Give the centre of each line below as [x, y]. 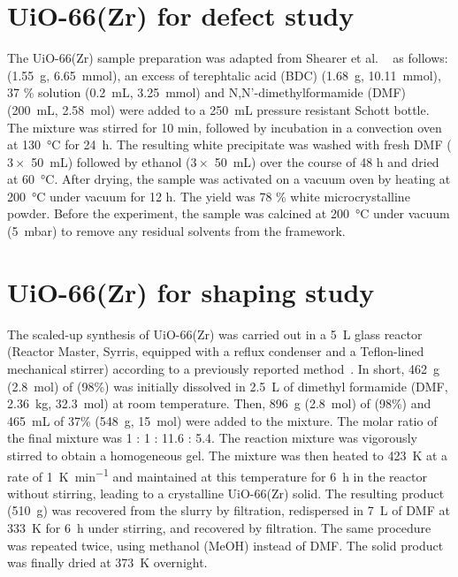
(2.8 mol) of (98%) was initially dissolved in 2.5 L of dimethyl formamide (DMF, [228, 386]
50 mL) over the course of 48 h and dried [327, 161]
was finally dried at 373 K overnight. [107, 562]
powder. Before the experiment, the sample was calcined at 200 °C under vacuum [229, 213]
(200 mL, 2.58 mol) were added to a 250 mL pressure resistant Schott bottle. [218, 109]
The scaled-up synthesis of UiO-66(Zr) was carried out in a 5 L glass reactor [215, 334]
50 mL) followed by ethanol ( [111, 161]
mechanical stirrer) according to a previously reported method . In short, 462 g [224, 368]
